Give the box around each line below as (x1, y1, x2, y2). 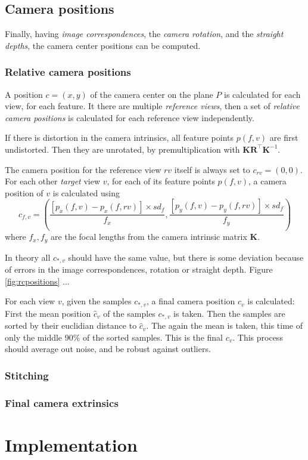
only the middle (5, 331, 63, 343)
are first (269, 131, 298, 144)
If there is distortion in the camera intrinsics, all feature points (5, 131, 234, 144)
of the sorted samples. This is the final (83, 331, 223, 343)
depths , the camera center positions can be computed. (5, 39, 201, 51)
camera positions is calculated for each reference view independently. (5, 111, 254, 124)
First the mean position (5, 307, 91, 319)
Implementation (5, 432, 138, 456)
